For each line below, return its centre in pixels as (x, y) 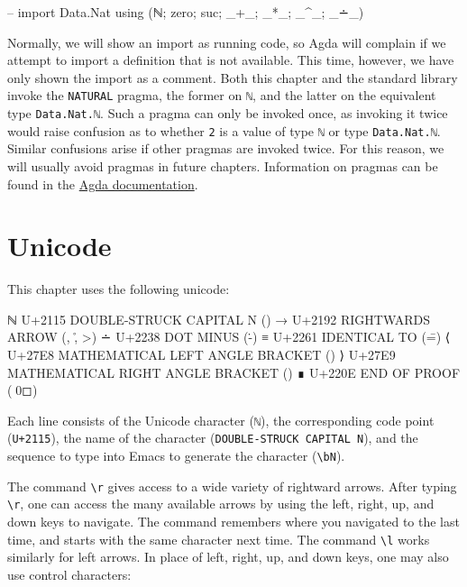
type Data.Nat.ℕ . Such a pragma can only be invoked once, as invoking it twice (228, 113)
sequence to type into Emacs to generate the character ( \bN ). (176, 456)
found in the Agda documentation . (103, 183)
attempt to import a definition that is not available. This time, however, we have (231, 60)
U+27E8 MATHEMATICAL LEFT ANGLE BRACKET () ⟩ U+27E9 (201, 355)
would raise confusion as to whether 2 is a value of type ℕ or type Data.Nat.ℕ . (224, 130)
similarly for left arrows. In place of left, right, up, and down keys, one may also (228, 557)
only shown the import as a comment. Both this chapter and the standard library (233, 77)
